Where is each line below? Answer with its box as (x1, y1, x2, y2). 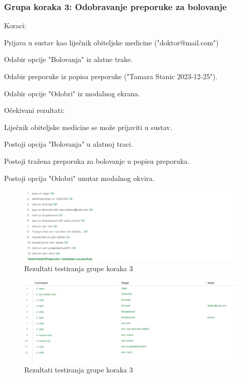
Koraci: (4, 20, 26, 31)
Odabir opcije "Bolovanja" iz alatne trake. (4, 54, 133, 65)
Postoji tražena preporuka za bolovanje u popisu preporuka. (4, 155, 190, 166)
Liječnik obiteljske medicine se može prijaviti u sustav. (4, 121, 172, 132)
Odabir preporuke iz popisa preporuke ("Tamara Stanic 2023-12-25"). (4, 71, 218, 81)
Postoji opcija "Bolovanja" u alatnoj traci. (4, 139, 133, 149)
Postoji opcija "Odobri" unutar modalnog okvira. (4, 172, 155, 183)
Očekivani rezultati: (4, 105, 65, 115)
